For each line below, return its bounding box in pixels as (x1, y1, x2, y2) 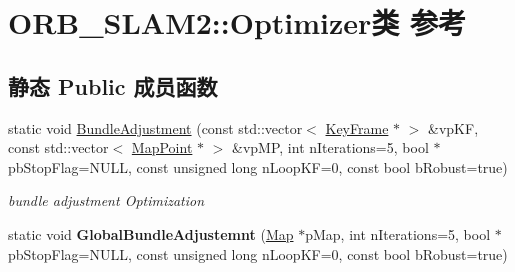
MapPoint (131, 137, 193, 158)
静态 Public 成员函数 (8, 70, 218, 101)
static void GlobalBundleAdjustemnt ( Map (8, 223, 294, 244)
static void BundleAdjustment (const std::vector (8, 117, 303, 138)
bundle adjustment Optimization (8, 190, 205, 211)
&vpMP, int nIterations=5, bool (232, 137, 429, 158)
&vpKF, (428, 117, 479, 138)
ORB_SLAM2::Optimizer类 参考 (8, 2, 467, 43)
